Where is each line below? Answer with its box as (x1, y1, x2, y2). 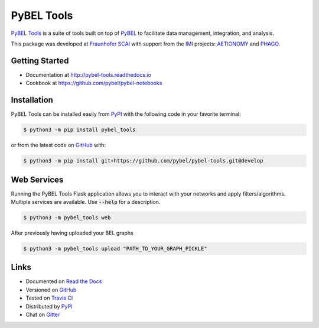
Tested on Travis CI (25, 294, 73, 301)
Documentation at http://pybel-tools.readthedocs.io (25, 71, 152, 78)
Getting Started (11, 56, 69, 66)
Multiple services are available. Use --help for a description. (11, 198, 161, 205)
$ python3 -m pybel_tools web (23, 214, 111, 221)
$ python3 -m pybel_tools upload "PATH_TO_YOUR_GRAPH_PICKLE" (23, 245, 207, 252)
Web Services (11, 174, 64, 184)
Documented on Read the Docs (25, 278, 102, 285)
